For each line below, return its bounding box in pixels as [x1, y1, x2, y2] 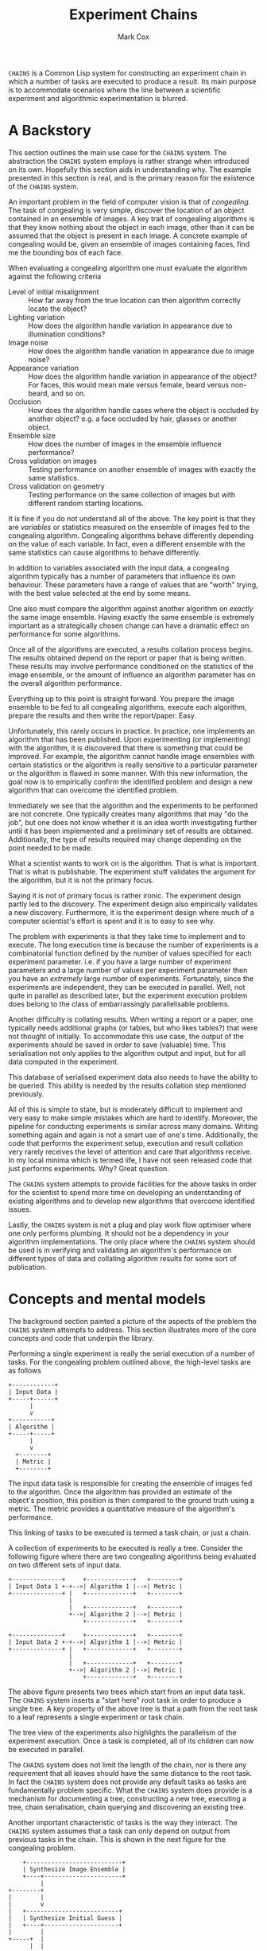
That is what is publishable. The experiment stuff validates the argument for [8, 866, 256, 876]
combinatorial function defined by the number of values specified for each [8, 948, 252, 958]
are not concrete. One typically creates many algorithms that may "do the [8, 809, 249, 819]
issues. [8, 1204, 32, 1214]
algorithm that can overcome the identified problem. [8, 785, 179, 795]
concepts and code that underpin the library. [8, 1333, 155, 1342]
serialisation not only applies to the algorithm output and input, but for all [8, 1048, 246, 1057]
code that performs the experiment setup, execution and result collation [8, 1138, 244, 1147]
